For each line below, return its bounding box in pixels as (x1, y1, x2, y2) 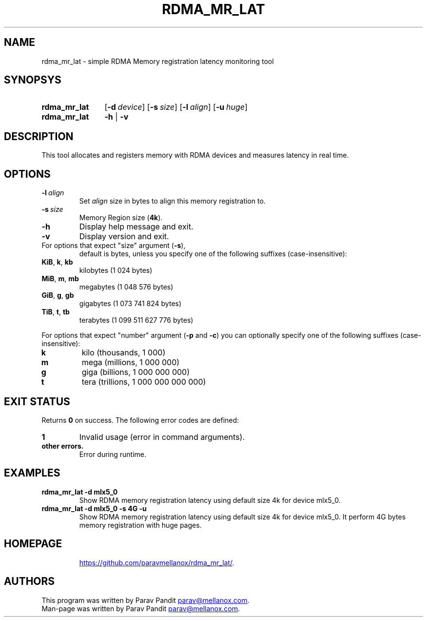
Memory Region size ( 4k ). (79, 213, 163, 222)
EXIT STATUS (4, 395, 70, 408)
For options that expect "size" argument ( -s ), (41, 241, 186, 250)
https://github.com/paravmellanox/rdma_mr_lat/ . (79, 558, 234, 567)
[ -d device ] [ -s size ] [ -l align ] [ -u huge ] (104, 102, 248, 112)
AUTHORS (4, 575, 55, 588)
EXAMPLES (4, 467, 60, 479)
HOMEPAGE (4, 538, 62, 550)
